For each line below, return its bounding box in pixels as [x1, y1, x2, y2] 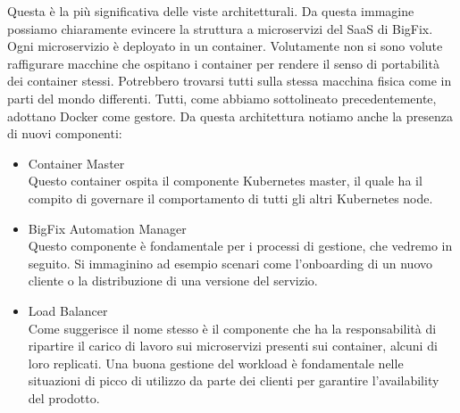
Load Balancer [28, 301, 108, 319]
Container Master [28, 153, 125, 172]
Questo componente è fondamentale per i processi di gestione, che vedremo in [28, 236, 453, 255]
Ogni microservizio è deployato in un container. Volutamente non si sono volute [7, 37, 443, 55]
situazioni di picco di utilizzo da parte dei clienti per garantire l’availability [28, 371, 439, 390]
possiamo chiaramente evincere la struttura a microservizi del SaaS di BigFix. [7, 19, 433, 37]
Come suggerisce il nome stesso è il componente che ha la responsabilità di [28, 318, 437, 337]
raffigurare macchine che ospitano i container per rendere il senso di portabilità [7, 54, 439, 72]
